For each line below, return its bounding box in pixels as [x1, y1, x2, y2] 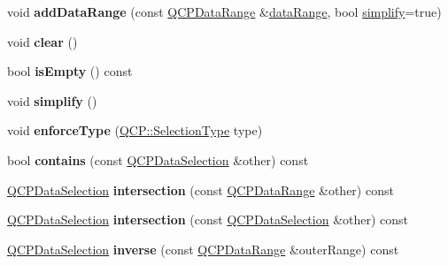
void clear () [7, 32, 78, 50]
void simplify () [7, 91, 97, 110]
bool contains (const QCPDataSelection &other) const [7, 150, 309, 169]
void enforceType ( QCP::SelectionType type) [7, 121, 263, 140]
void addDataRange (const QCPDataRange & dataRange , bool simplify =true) [7, 3, 442, 20]
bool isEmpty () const [7, 62, 133, 80]
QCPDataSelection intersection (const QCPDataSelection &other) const [7, 210, 409, 229]
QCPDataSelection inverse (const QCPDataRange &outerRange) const [7, 239, 399, 258]
